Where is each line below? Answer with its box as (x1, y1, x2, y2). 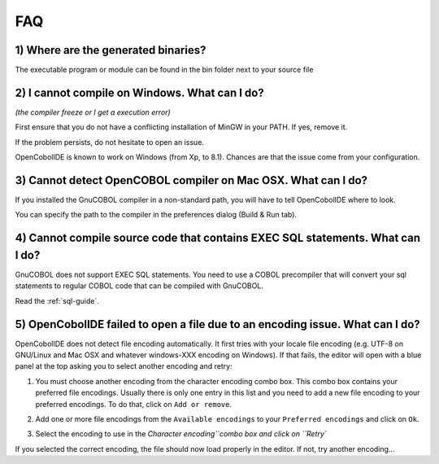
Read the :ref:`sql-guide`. (15, 295, 99, 305)
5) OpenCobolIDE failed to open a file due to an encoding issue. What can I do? (15, 317, 420, 331)
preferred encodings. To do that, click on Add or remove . (35, 399, 232, 409)
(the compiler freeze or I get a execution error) (15, 107, 171, 117)
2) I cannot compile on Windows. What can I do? (15, 85, 264, 99)
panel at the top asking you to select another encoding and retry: (15, 361, 233, 371)
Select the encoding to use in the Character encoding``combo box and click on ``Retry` (35, 429, 327, 439)
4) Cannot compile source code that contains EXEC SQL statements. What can (15, 231, 421, 245)
